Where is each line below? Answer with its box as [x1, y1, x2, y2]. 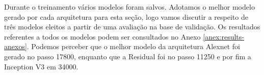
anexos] [4, 41, 27, 52]
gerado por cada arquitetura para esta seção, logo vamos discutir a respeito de [4, 11, 248, 22]
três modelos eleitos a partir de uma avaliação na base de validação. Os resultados [4, 21, 260, 32]
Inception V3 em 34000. [4, 61, 78, 71]
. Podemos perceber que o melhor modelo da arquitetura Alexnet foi [27, 41, 240, 52]
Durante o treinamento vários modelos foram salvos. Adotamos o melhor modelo [4, 2, 255, 12]
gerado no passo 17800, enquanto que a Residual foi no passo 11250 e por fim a [4, 51, 251, 61]
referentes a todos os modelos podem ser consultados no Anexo [4, 31, 201, 42]
